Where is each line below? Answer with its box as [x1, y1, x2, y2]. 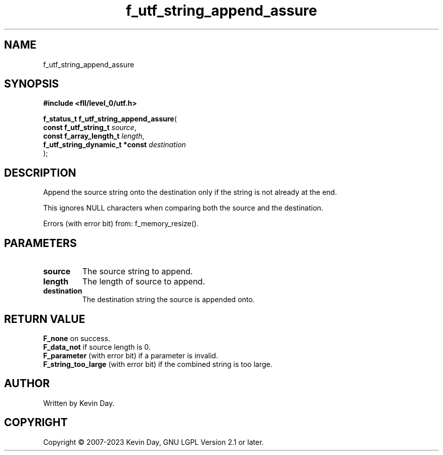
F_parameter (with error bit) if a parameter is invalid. [43, 351, 218, 360]
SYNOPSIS [4, 77, 59, 91]
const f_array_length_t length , [43, 132, 145, 141]
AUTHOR [4, 377, 50, 390]
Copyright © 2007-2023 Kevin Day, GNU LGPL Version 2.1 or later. [43, 437, 264, 446]
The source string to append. [82, 266, 193, 277]
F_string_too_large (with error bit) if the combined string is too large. [43, 359, 273, 368]
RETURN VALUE [4, 312, 85, 325]
